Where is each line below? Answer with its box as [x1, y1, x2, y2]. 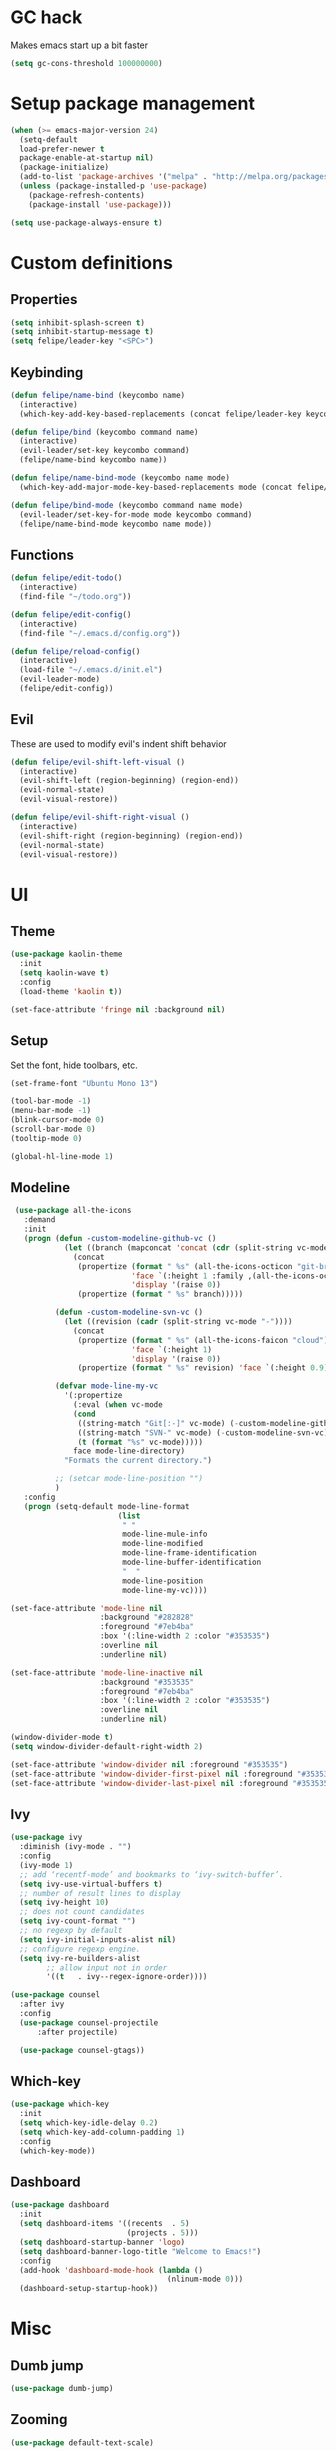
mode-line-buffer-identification [121, 1557, 262, 1568]
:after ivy [19, 1999, 65, 2010]
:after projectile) [36, 2027, 118, 2037]
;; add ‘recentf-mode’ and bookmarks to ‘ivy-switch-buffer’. [19, 1869, 284, 1880]
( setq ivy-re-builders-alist [19, 1953, 141, 1963]
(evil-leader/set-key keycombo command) [19, 446, 190, 456]
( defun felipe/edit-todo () [10, 573, 123, 583]
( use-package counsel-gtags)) [19, 2045, 145, 2055]
